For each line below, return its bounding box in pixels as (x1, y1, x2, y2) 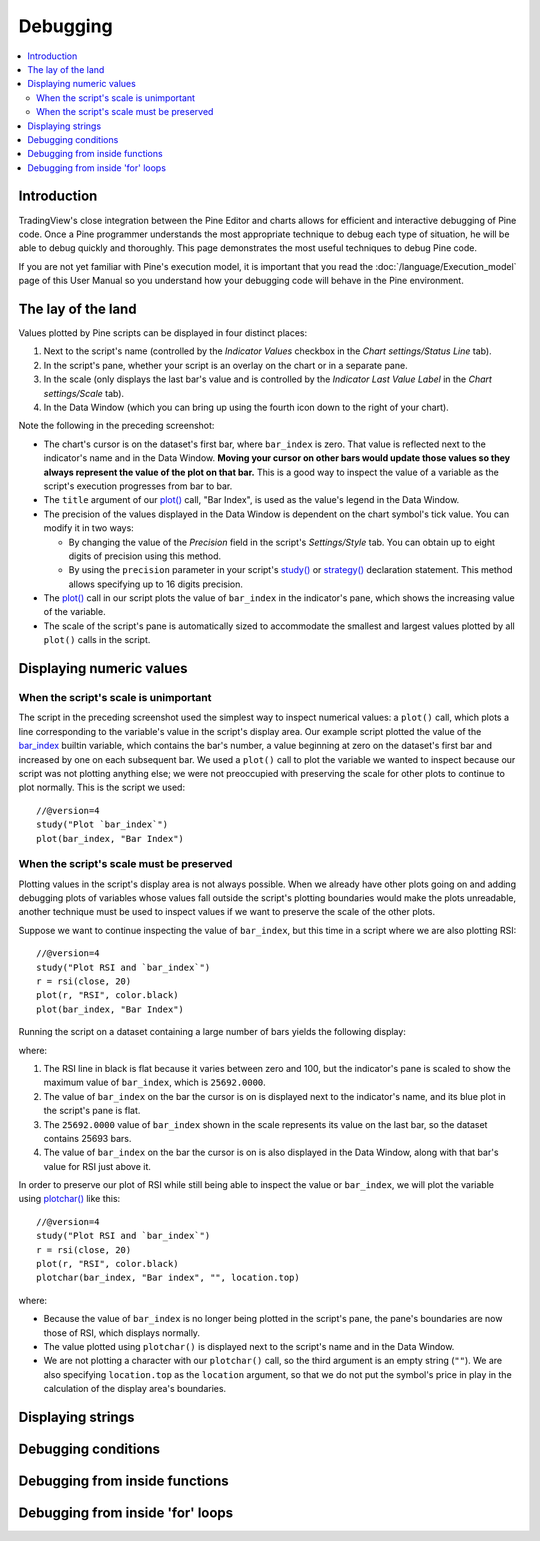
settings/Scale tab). (43, 387, 125, 399)
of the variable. (43, 606, 106, 618)
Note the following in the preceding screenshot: (18, 420, 215, 432)
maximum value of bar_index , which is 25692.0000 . (43, 1076, 267, 1089)
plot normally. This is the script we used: (18, 781, 185, 794)
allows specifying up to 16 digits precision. (68, 578, 244, 590)
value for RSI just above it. (43, 1160, 152, 1172)
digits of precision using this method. (68, 550, 222, 562)
